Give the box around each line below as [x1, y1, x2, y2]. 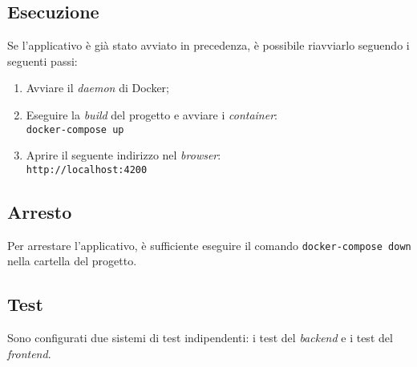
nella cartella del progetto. [7, 252, 137, 269]
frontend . [7, 345, 51, 361]
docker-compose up [26, 123, 124, 135]
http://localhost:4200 [26, 163, 148, 175]
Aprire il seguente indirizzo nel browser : [26, 147, 221, 163]
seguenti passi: [7, 52, 78, 69]
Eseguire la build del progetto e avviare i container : [26, 106, 277, 123]
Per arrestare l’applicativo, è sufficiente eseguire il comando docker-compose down [7, 236, 411, 253]
